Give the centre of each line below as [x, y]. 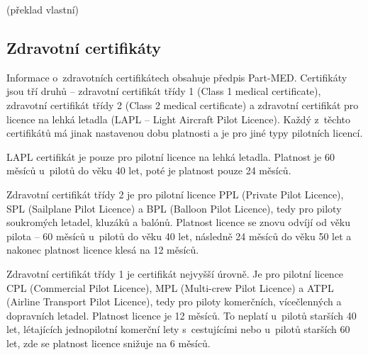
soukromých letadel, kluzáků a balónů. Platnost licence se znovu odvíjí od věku [179, 222]
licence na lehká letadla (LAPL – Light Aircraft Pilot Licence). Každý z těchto [179, 119]
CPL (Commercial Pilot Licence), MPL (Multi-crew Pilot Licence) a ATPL [170, 287]
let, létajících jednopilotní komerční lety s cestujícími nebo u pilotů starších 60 [178, 329]
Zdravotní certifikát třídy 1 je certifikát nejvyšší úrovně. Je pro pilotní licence [175, 273]
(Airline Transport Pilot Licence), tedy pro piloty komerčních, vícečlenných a [174, 302]
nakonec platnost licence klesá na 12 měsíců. [103, 250]
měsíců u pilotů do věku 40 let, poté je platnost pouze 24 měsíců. [149, 170]
